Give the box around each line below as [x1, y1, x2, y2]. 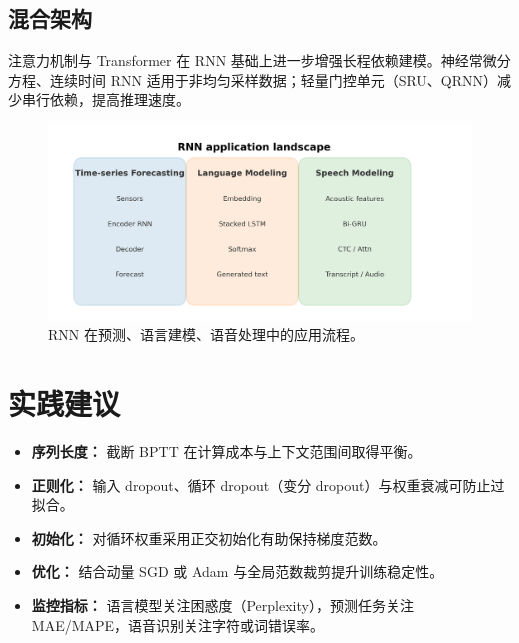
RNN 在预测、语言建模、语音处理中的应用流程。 [48, 324, 364, 345]
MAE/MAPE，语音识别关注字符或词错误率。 [31, 614, 325, 635]
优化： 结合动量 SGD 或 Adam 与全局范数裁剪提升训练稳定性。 [31, 561, 444, 582]
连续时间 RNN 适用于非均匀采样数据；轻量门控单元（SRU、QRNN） [49, 69, 498, 90]
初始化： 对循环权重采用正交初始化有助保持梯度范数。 [31, 527, 387, 548]
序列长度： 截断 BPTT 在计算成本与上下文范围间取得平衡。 [31, 440, 422, 461]
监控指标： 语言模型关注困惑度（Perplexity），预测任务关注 [31, 594, 414, 615]
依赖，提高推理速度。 [49, 89, 190, 110]
